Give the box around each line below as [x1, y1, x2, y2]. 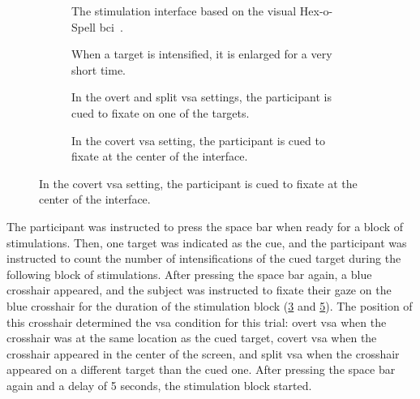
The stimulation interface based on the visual [71, 2, 297, 19]
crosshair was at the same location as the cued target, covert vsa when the [6, 329, 377, 346]
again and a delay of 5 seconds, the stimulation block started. [6, 376, 312, 393]
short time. [71, 61, 126, 78]
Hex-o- [299, 2, 333, 19]
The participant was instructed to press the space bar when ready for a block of [6, 217, 404, 234]
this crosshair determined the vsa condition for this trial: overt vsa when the [6, 313, 387, 330]
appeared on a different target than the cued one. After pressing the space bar [6, 361, 396, 378]
